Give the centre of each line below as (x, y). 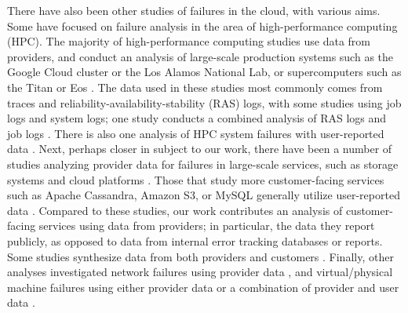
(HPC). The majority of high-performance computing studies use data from (189, 41)
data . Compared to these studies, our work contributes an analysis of (175, 210)
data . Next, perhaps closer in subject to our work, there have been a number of (200, 149)
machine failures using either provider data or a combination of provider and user (203, 287)
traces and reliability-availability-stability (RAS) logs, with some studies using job (204, 102)
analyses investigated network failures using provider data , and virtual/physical (200, 272)
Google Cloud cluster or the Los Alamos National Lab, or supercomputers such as (204, 72)
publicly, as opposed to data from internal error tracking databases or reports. (195, 240)
